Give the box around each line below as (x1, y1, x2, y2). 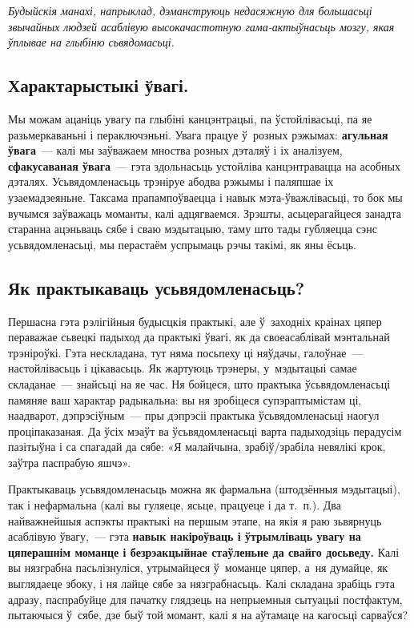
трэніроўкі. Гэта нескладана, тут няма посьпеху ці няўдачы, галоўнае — (8, 344, 364, 360)
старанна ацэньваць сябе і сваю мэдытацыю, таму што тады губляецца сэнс (8, 220, 377, 237)
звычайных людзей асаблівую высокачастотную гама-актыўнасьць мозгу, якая (8, 18, 395, 34)
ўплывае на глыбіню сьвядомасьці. (8, 34, 175, 50)
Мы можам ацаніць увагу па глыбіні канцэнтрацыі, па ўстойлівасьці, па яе (8, 110, 372, 127)
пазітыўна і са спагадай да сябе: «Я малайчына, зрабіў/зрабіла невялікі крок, (8, 438, 386, 455)
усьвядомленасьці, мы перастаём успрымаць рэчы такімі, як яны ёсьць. (8, 235, 356, 252)
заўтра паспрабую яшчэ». (8, 453, 131, 470)
